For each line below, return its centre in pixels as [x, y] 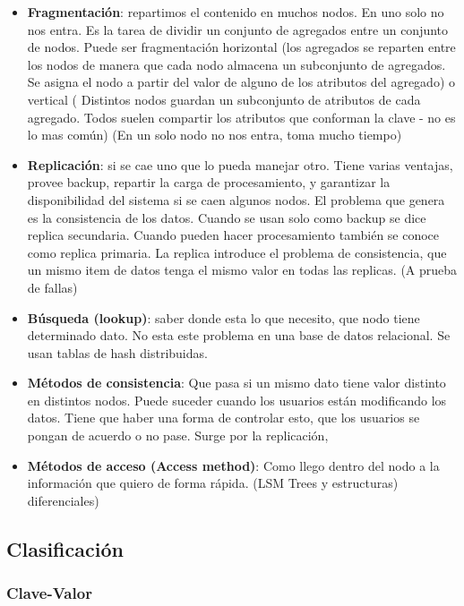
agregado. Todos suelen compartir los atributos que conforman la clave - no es [241, 117]
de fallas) [52, 287]
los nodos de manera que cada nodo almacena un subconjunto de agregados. [236, 64]
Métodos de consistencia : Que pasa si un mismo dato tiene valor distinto [236, 383]
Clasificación [65, 548]
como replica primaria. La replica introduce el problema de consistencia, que [237, 252]
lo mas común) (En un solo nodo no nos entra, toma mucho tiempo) [215, 135]
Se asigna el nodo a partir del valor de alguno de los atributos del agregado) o [241, 82]
